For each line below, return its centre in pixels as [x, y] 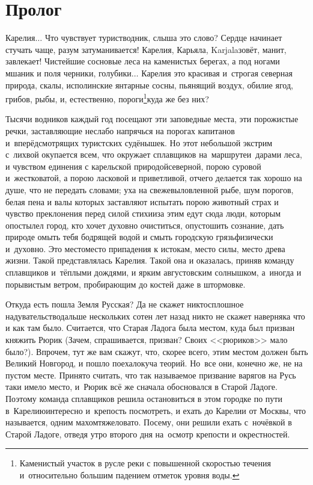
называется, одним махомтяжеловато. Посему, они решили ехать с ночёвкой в [149, 422]
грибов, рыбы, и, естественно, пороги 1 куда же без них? [107, 98]
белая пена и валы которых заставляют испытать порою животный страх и [142, 201]
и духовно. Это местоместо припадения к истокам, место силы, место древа [145, 248]
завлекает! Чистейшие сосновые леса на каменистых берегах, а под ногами [143, 61]
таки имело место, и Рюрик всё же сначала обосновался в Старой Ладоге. [141, 387]
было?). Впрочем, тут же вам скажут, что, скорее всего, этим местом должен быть [157, 351]
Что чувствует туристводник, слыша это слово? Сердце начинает [163, 38]
